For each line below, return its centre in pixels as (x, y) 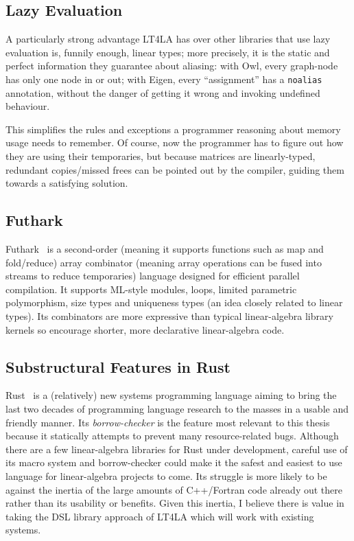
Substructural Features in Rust (118, 366)
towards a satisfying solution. (67, 183)
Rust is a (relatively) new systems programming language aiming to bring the (171, 395)
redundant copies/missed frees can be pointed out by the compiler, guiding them (175, 169)
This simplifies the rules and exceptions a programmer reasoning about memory (173, 129)
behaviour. (28, 106)
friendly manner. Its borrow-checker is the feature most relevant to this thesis (168, 422)
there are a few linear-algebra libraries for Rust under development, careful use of (177, 449)
